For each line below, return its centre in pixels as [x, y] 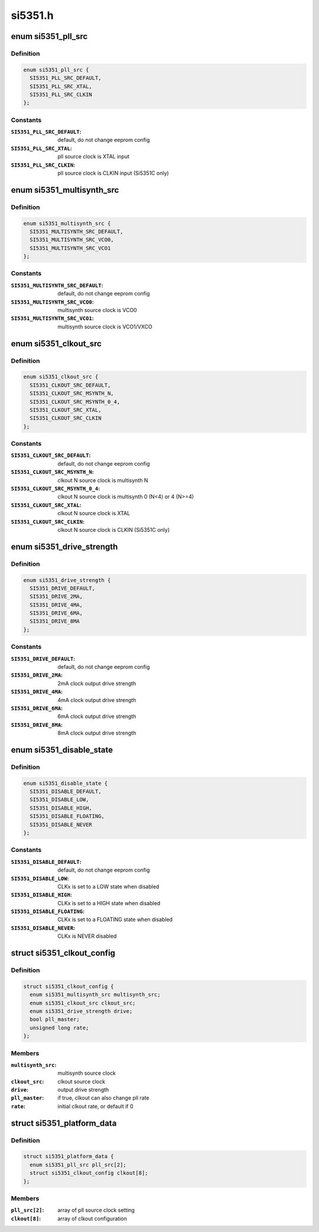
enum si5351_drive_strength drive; [81, 1011]
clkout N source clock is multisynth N [103, 480]
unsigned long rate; [59, 1028]
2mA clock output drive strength [97, 683]
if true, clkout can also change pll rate [104, 1098]
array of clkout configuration [92, 1218]
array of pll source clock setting [96, 1210]
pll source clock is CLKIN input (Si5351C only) [113, 173]
